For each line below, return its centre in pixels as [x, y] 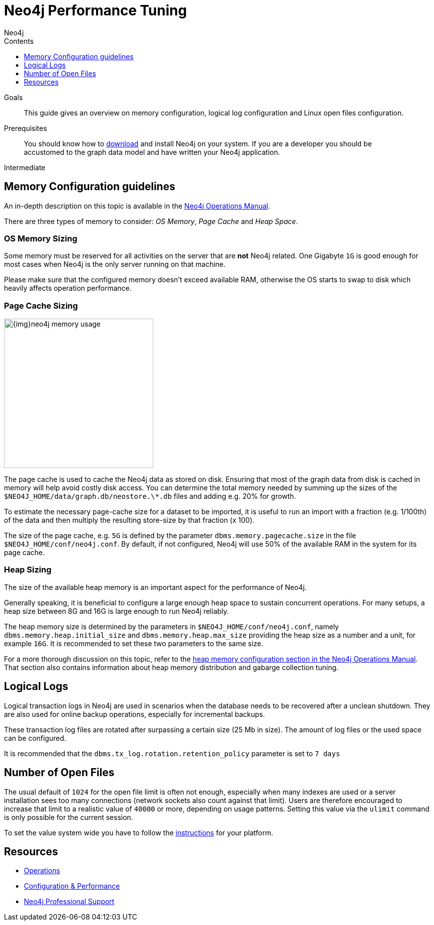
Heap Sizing [28, 570]
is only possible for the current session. [69, 817]
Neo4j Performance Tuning [96, 10]
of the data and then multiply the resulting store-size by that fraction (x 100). [129, 520]
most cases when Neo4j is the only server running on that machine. [115, 264]
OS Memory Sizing [41, 238]
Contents [19, 41]
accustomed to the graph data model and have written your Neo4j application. [152, 152]
